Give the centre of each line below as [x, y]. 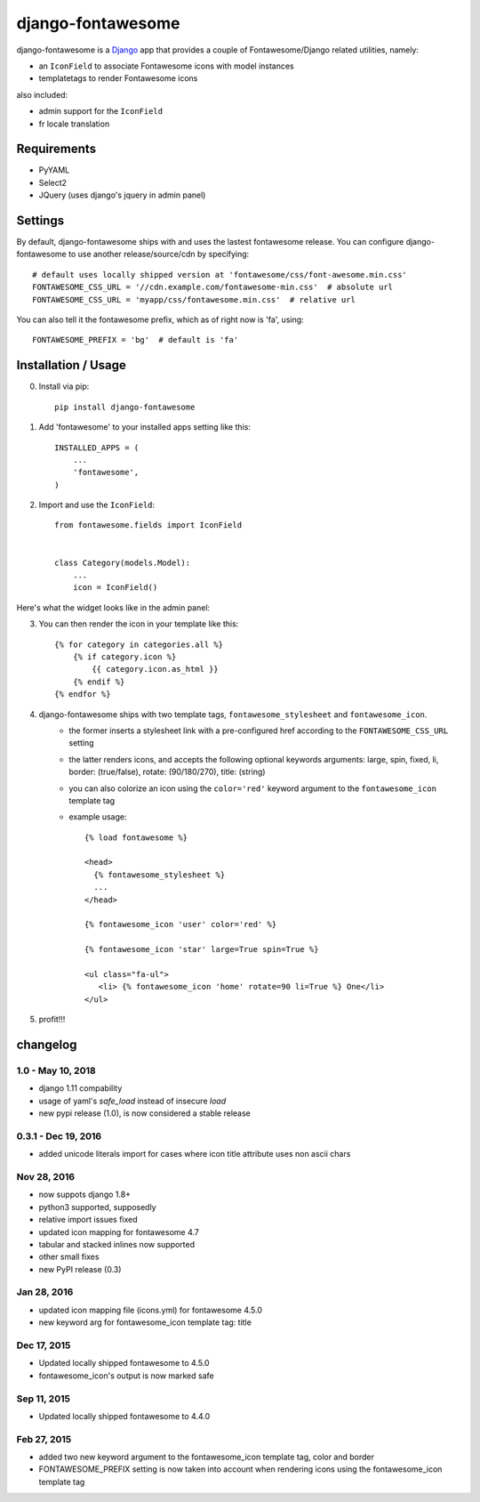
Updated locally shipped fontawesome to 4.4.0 [124, 1416]
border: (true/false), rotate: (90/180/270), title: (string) [167, 772]
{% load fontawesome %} [136, 837]
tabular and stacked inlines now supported [117, 1244]
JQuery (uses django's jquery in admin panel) [122, 195]
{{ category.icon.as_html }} [156, 669]
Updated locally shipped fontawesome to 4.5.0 [124, 1363]
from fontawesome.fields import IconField [148, 525]
